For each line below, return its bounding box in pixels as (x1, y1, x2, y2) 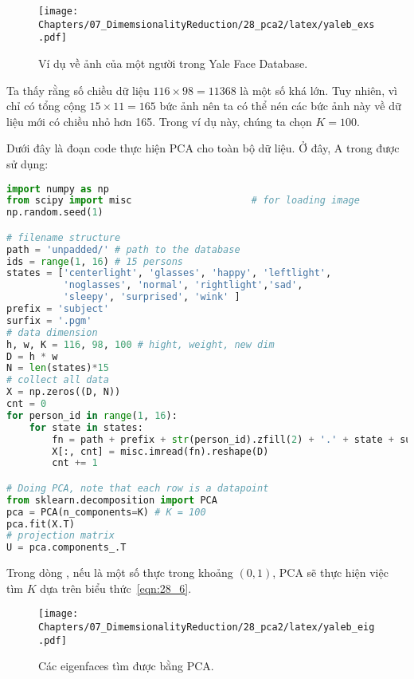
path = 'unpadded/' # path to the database (6, 243, 240, 255)
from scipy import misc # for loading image (6, 195, 360, 207)
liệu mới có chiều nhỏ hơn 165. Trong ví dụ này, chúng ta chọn (6, 113, 312, 129)
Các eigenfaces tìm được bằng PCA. (38, 657, 214, 674)
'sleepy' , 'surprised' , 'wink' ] (63, 291, 240, 303)
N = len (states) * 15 (6, 362, 109, 374)
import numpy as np (6, 183, 109, 195)
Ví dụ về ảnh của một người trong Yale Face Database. (38, 54, 308, 71)
